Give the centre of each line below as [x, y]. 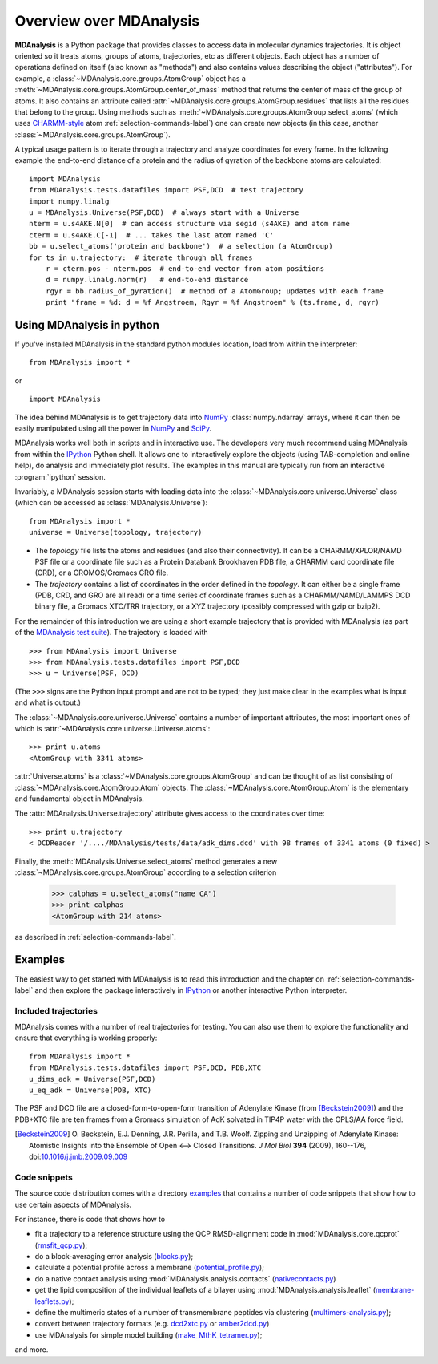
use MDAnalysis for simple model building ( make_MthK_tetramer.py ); [149, 1334]
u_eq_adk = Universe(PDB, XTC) [90, 1090]
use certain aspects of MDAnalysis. [73, 1204]
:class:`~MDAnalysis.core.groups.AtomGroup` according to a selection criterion [146, 872]
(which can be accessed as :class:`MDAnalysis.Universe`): [111, 503]
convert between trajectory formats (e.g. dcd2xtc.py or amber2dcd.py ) [152, 1324]
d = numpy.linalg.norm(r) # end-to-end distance [147, 280]
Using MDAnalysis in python [87, 325]
